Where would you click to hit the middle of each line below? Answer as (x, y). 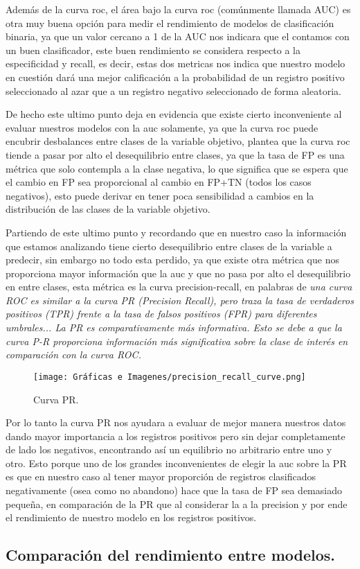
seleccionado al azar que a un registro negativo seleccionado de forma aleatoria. (173, 90)
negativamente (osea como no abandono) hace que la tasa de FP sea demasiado (174, 490)
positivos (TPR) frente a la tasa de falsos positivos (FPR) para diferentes (161, 314)
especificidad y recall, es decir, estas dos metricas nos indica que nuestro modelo (175, 63)
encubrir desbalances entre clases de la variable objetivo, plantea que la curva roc (178, 141)
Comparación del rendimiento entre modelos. (171, 555)
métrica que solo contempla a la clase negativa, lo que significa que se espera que (177, 168)
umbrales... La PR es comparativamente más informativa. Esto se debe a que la (174, 327)
